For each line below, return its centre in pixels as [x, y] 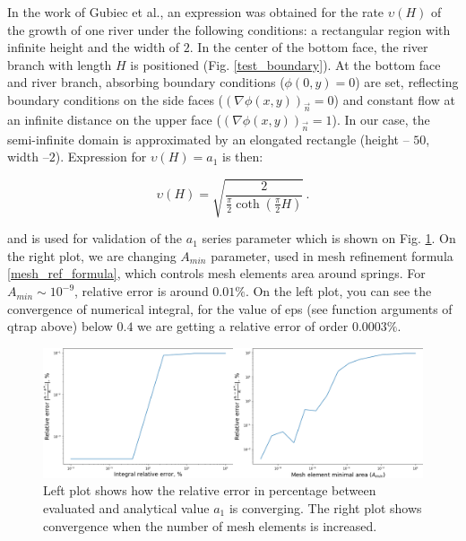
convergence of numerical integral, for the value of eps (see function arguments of [230, 308]
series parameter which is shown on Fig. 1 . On [329, 238]
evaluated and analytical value [126, 507]
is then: [242, 157]
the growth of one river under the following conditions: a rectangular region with [229, 29]
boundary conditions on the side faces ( [116, 99]
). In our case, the [381, 119]
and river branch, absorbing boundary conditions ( [146, 82]
